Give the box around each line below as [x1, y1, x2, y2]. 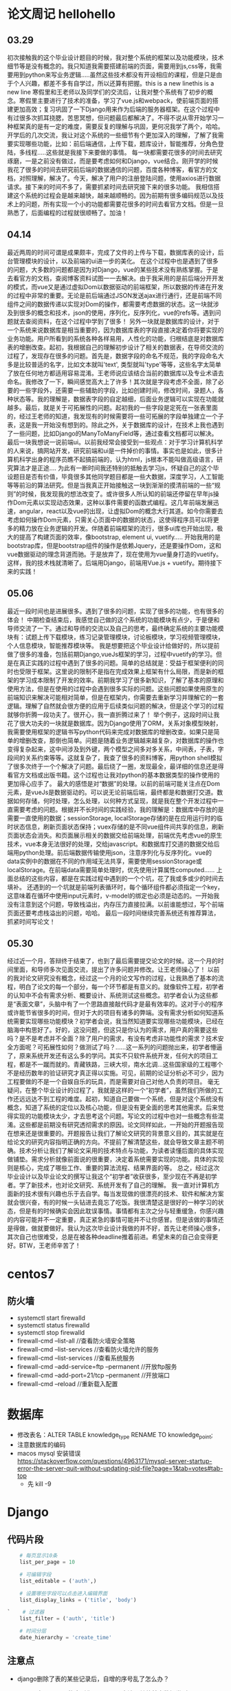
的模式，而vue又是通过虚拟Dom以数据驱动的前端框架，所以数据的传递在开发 [7, 282, 224, 290]
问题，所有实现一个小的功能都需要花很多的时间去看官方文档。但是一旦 [25, 200, 224, 208]
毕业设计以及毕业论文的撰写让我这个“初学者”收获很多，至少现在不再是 [7, 1172, 206, 1180]
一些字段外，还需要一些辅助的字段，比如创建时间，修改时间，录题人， [19, 386, 218, 394]
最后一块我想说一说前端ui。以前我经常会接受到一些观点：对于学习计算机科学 [7, 437, 223, 446]
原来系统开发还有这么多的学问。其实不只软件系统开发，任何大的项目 [19, 1051, 212, 1060]
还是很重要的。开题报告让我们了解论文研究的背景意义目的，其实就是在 [25, 1129, 224, 1138]
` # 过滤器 [7, 1609, 45, 1616]
